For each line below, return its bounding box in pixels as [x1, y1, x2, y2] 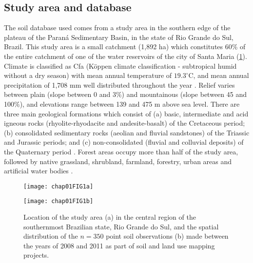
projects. [23, 250, 49, 260]
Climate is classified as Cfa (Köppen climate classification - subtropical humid [4, 60, 237, 71]
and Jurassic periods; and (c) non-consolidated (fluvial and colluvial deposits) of [4, 137, 244, 147]
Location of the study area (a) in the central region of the [23, 212, 196, 222]
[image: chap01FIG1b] [23, 198, 94, 205]
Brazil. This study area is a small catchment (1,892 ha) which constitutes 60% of [4, 41, 246, 52]
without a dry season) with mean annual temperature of [4, 70, 172, 80]
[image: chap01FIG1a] [23, 183, 94, 190]
